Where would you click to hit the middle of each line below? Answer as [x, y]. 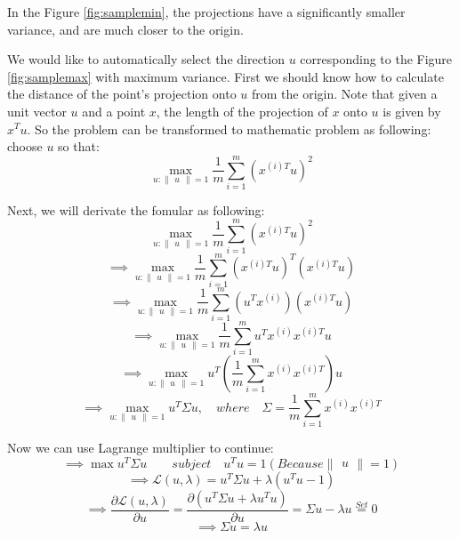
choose [25, 146]
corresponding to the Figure [376, 59]
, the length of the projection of [242, 111]
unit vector [37, 111]
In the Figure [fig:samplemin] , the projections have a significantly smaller [206, 12]
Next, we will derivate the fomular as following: [136, 209]
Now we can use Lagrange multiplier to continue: [141, 448]
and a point [114, 111]
